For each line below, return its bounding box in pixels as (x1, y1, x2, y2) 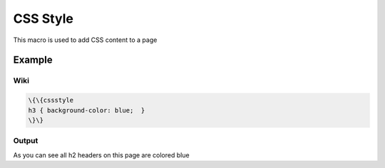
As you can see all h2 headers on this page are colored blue (13, 150, 190, 159)
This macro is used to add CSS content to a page (13, 36, 158, 44)
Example (13, 54, 53, 66)
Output (13, 136, 38, 146)
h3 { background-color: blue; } (28, 106, 145, 114)
